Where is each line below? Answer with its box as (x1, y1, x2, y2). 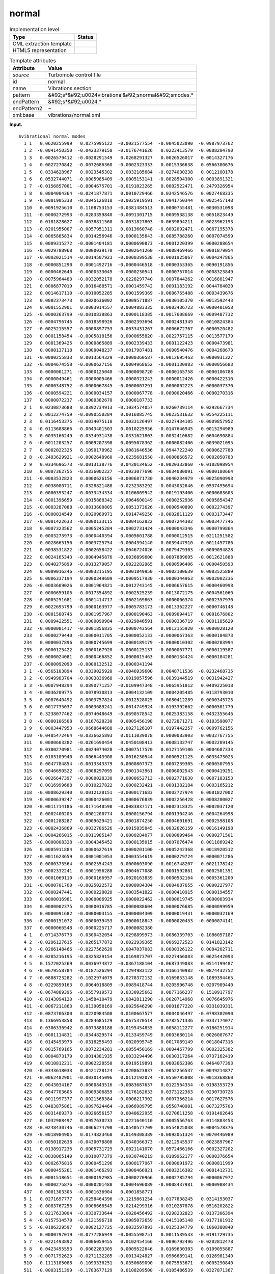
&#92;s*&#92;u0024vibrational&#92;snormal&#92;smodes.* (48, 92, 194, 99)
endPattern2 (12, 105, 43, 112)
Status (77, 33, 94, 40)
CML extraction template (12, 40, 72, 47)
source (12, 71, 30, 78)
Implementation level (9, 25, 60, 33)
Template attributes (9, 57, 56, 64)
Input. (9, 121, 22, 127)
